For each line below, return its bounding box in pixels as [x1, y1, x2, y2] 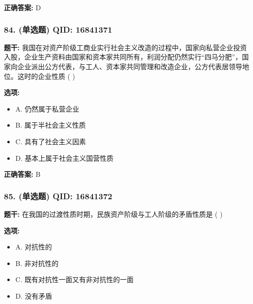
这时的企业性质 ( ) [17, 71, 75, 81]
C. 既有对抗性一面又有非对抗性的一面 [15, 274, 134, 285]
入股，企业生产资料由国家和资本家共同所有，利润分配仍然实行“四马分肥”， [4, 52, 242, 62]
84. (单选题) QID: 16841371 [4, 23, 112, 35]
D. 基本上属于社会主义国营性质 [15, 152, 114, 163]
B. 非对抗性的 [15, 258, 59, 268]
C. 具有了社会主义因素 [15, 136, 86, 146]
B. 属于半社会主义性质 [15, 120, 86, 130]
